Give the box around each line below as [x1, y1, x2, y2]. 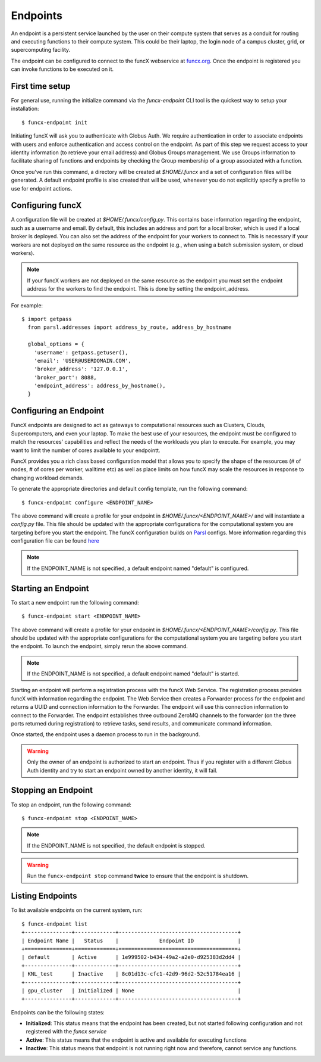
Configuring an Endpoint [11, 406, 104, 416]
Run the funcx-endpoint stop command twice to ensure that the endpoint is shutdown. [27, 873, 249, 880]
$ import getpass [21, 316, 72, 322]
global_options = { [27, 341, 84, 348]
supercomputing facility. [11, 46, 71, 54]
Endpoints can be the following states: [11, 1008, 105, 1016]
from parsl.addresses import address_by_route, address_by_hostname [27, 324, 232, 331]
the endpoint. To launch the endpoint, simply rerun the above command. [11, 643, 188, 650]
